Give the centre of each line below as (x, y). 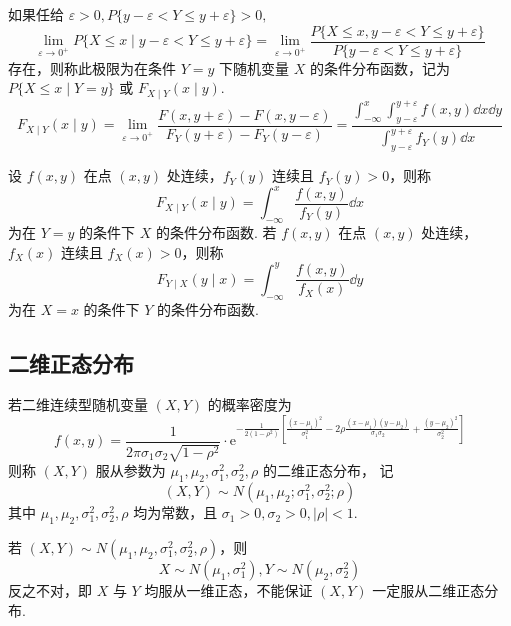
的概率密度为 (249, 404)
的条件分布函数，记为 (379, 67)
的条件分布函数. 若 (216, 232)
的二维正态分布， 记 (328, 470)
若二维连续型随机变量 (78, 404)
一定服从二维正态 (428, 590)
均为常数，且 (175, 512)
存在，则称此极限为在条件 (92, 67)
